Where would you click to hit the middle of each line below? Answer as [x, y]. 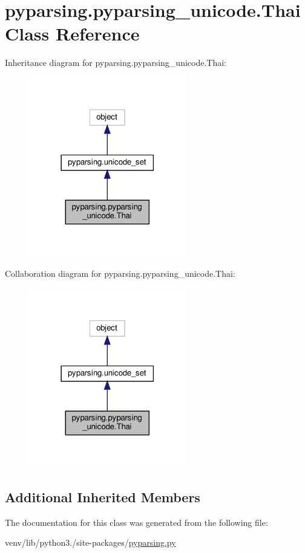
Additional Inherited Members [103, 497]
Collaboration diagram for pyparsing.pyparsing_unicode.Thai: [120, 273]
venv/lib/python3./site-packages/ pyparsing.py [90, 542]
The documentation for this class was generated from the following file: [136, 522]
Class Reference [72, 34]
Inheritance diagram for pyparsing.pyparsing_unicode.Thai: [116, 63]
